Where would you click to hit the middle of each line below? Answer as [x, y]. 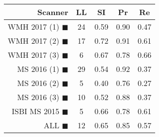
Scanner [53, 12]
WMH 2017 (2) [34, 41]
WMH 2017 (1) [34, 26]
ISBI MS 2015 [36, 111]
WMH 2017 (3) [34, 55]
